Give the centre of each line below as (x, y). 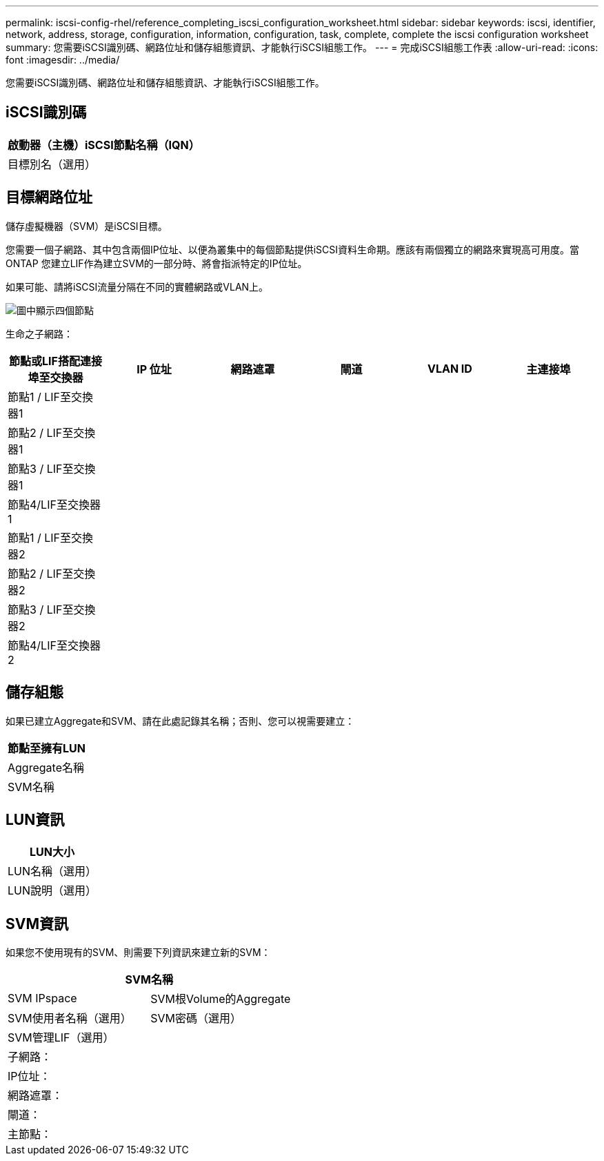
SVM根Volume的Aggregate (221, 999)
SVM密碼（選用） (196, 1018)
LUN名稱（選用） (52, 871)
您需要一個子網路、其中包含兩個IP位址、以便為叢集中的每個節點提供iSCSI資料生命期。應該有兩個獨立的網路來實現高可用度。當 (293, 249)
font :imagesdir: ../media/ (63, 60)
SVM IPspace (42, 998)
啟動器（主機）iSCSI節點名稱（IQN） (104, 145)
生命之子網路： (39, 333)
